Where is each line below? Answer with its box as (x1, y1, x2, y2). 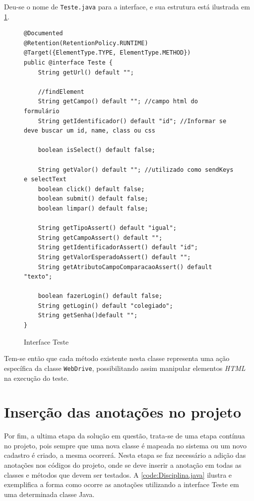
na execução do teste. (4, 372, 69, 383)
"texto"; (24, 273, 53, 281)
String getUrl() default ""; (38, 69, 134, 76)
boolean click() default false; (38, 185, 145, 193)
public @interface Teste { (24, 59, 113, 67)
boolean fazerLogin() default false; (38, 292, 163, 300)
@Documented (24, 30, 63, 37)
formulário (24, 108, 60, 115)
